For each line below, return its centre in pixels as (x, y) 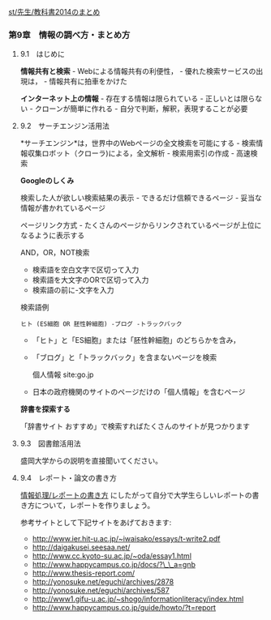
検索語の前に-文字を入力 (73, 290)
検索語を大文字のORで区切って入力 (90, 280)
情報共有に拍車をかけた (88, 81)
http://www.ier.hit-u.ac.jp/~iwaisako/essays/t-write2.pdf (126, 539)
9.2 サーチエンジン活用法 (65, 126)
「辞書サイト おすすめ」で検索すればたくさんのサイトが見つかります (135, 426)
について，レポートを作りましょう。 (95, 506)
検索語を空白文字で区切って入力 (86, 270)
